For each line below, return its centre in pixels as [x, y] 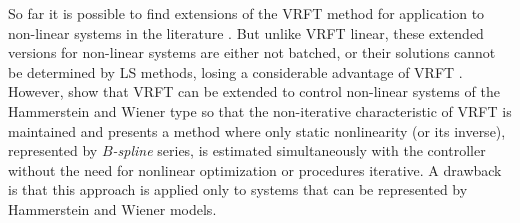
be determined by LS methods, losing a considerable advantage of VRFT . [235, 71]
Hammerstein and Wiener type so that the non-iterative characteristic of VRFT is [260, 110]
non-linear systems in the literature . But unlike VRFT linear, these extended [246, 32]
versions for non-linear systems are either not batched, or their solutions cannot [252, 52]
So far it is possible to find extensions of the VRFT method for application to [246, 13]
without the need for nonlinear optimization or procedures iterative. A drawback [255, 169]
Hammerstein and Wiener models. [112, 208]
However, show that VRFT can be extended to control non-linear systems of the [254, 91]
